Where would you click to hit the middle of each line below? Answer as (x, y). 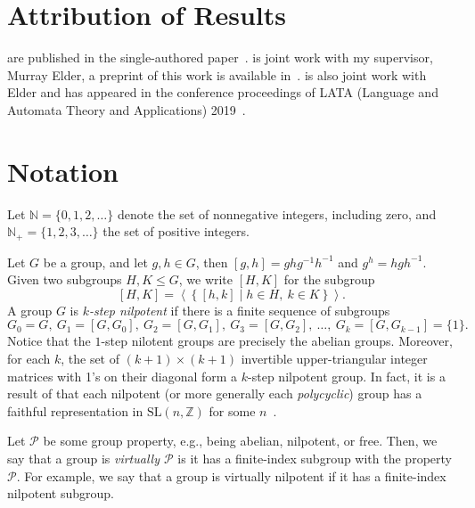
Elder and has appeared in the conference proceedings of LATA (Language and (223, 92)
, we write (206, 279)
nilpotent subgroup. (61, 493)
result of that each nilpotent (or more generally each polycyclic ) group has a (215, 393)
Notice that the (49, 341)
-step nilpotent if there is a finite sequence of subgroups (239, 310)
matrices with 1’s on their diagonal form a (123, 376)
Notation (63, 171)
